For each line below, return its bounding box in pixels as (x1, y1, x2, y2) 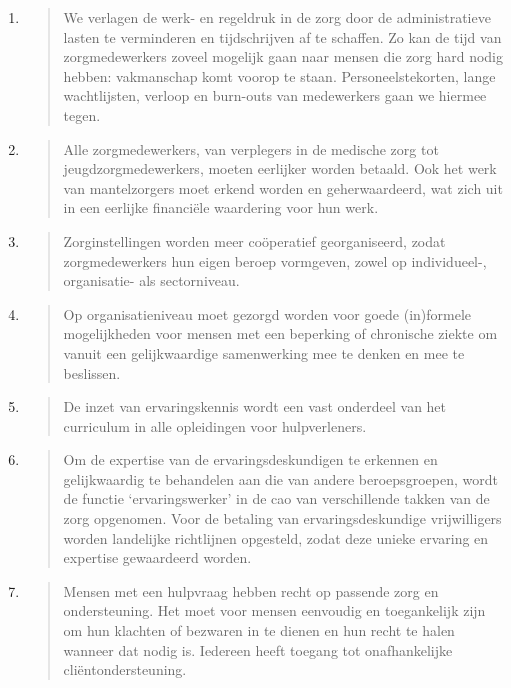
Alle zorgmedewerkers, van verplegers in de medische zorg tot (63, 138, 439, 159)
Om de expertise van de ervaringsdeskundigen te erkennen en (63, 449, 438, 470)
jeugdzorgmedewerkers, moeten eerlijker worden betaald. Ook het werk (63, 158, 497, 179)
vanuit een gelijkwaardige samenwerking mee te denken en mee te (63, 342, 465, 363)
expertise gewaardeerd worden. (63, 547, 252, 568)
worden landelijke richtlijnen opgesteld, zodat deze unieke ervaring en (63, 527, 489, 548)
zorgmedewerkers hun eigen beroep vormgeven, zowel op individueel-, (63, 250, 487, 271)
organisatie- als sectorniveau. (63, 270, 240, 291)
